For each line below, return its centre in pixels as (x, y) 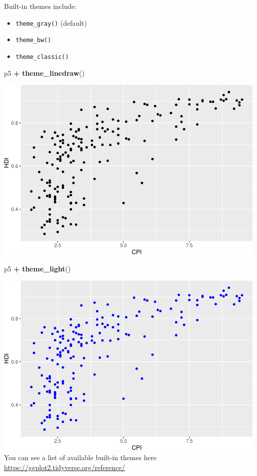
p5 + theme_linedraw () (44, 73)
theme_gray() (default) (51, 23)
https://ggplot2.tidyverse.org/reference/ (64, 467)
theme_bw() (33, 40)
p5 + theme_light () (37, 268)
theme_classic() (42, 57)
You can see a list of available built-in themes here (80, 457)
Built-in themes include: (40, 6)
